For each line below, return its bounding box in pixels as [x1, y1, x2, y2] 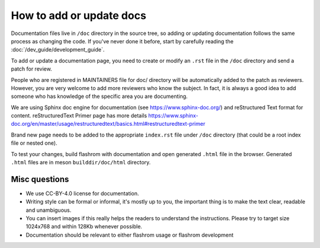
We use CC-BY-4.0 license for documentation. [25, 190, 139, 197]
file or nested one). [11, 139, 57, 147]
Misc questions [11, 174, 69, 184]
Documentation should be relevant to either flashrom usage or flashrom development [25, 231, 234, 239]
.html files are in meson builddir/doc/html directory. [11, 159, 151, 166]
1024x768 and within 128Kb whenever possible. [25, 223, 142, 230]
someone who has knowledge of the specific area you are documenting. [11, 93, 188, 100]
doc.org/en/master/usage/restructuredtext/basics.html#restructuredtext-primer [11, 120, 206, 128]
